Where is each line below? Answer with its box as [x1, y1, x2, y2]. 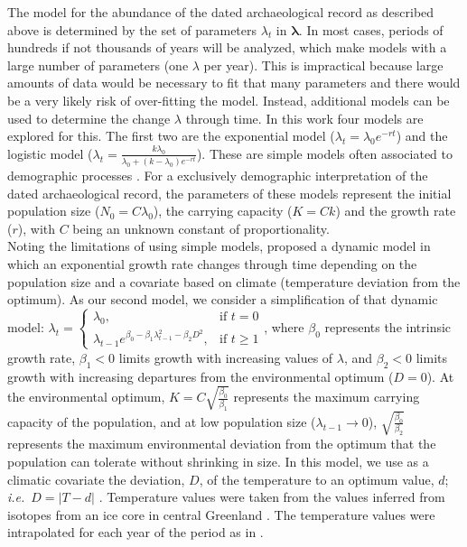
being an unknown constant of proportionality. [72, 218, 330, 237]
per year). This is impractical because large [203, 55, 444, 74]
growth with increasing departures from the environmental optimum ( [7, 366, 394, 385]
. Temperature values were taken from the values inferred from [98, 487, 445, 506]
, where [264, 317, 304, 336]
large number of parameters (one [7, 55, 189, 74]
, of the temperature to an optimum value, [199, 469, 434, 488]
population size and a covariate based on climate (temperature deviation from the [7, 272, 461, 291]
